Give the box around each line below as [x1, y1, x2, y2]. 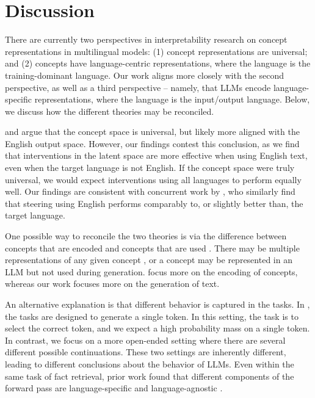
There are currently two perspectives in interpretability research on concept [5, 33, 288, 46]
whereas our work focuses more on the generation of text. [5, 277, 220, 290]
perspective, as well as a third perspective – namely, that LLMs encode [5, 81, 271, 93]
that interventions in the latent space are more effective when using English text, [5, 149, 308, 162]
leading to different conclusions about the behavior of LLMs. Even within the [5, 357, 294, 370]
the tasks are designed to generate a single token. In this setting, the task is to [5, 309, 299, 322]
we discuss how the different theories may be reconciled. [5, 104, 214, 117]
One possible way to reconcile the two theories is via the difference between [5, 230, 287, 242]
